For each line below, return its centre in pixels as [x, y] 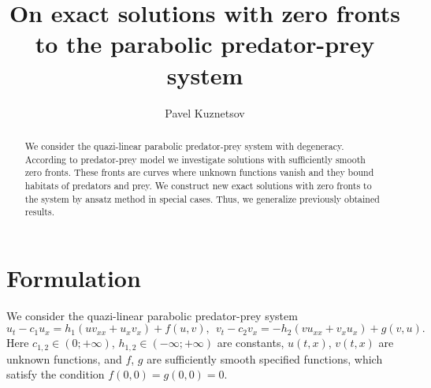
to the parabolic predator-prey [205, 44]
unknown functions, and [64, 358]
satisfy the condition [56, 374]
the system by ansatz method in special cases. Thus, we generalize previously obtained [202, 198]
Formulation [74, 277]
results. [39, 212]
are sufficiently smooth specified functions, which [265, 358]
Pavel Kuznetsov [205, 112]
